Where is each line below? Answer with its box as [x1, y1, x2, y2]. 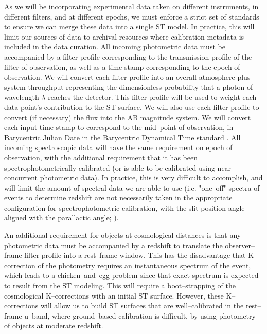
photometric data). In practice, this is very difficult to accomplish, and [40, 172, 263, 183]
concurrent [4, 172, 38, 183]
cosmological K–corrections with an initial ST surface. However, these [4, 290, 224, 301]
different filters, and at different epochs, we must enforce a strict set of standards [4, 11, 259, 22]
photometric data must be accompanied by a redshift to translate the [4, 239, 223, 250]
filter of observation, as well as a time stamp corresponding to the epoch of [4, 61, 240, 72]
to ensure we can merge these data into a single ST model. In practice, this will [4, 21, 255, 32]
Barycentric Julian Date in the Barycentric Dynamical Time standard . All [4, 132, 241, 142]
